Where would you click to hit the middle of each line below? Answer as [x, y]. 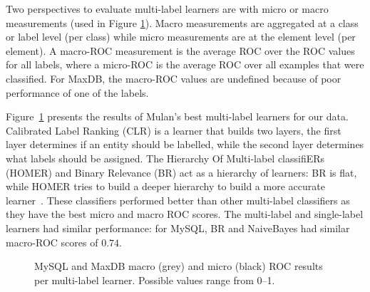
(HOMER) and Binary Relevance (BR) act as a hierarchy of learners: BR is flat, [181, 172]
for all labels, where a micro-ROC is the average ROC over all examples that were [185, 64]
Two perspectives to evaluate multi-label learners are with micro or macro [167, 9]
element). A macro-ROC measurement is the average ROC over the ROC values [180, 50]
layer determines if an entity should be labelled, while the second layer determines [185, 144]
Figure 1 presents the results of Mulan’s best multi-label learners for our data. [177, 116]
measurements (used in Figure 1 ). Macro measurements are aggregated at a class [182, 22]
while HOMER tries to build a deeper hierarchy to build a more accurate [165, 186]
